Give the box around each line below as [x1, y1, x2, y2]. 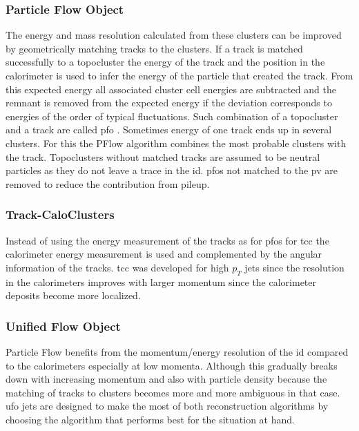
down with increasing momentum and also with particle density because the [6, 372, 327, 386]
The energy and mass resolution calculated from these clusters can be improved [6, 28, 342, 42]
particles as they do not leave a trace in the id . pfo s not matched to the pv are [6, 163, 338, 178]
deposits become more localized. [6, 288, 141, 303]
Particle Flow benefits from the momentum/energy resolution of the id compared [6, 344, 349, 358]
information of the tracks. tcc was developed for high [6, 260, 229, 274]
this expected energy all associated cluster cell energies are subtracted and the [6, 82, 336, 96]
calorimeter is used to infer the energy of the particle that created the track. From [6, 68, 353, 82]
